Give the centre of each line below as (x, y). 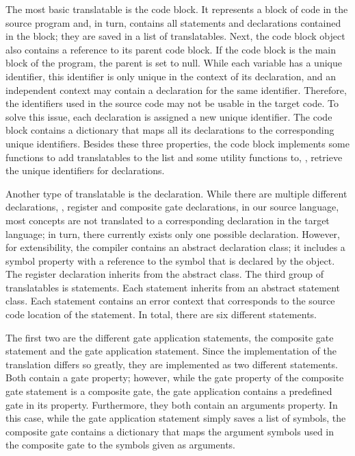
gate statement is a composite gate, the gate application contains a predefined (169, 391)
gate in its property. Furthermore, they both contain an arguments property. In (172, 404)
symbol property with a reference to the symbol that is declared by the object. (170, 260)
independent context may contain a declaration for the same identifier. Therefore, (176, 89)
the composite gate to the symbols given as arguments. (120, 445)
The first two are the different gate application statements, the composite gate (170, 337)
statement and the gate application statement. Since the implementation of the (171, 351)
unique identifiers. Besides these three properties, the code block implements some (177, 143)
